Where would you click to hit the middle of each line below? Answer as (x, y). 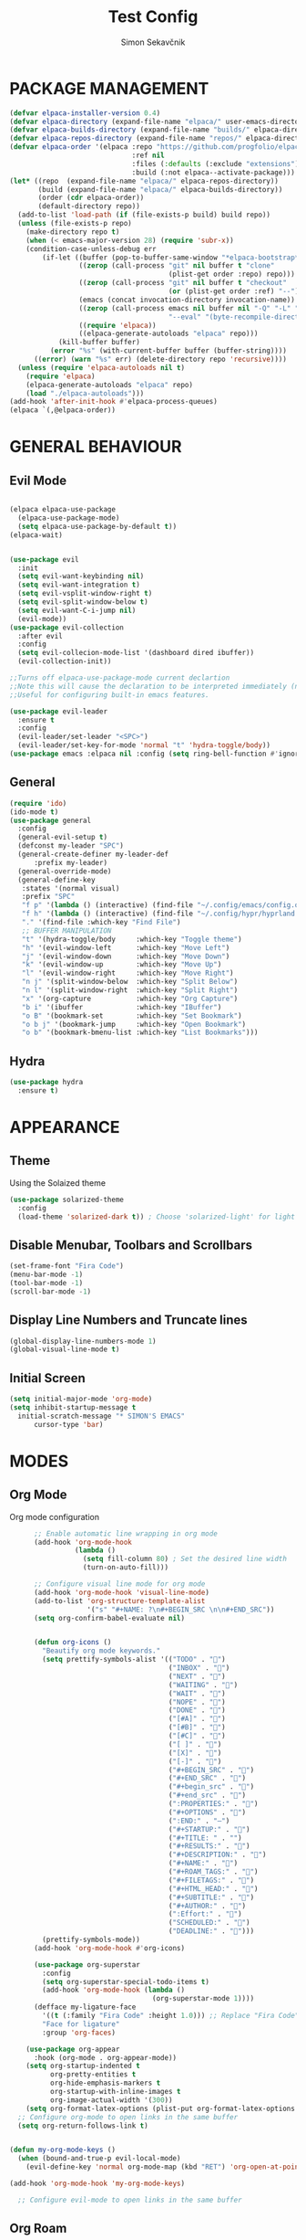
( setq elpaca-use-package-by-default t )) (97, 526)
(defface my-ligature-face (85, 2007)
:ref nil (148, 156)
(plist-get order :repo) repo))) (232, 275)
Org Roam (38, 2229)
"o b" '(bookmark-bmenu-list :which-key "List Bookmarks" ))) (140, 1033)
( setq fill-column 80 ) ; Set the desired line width (184, 1559)
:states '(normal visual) (71, 888)
